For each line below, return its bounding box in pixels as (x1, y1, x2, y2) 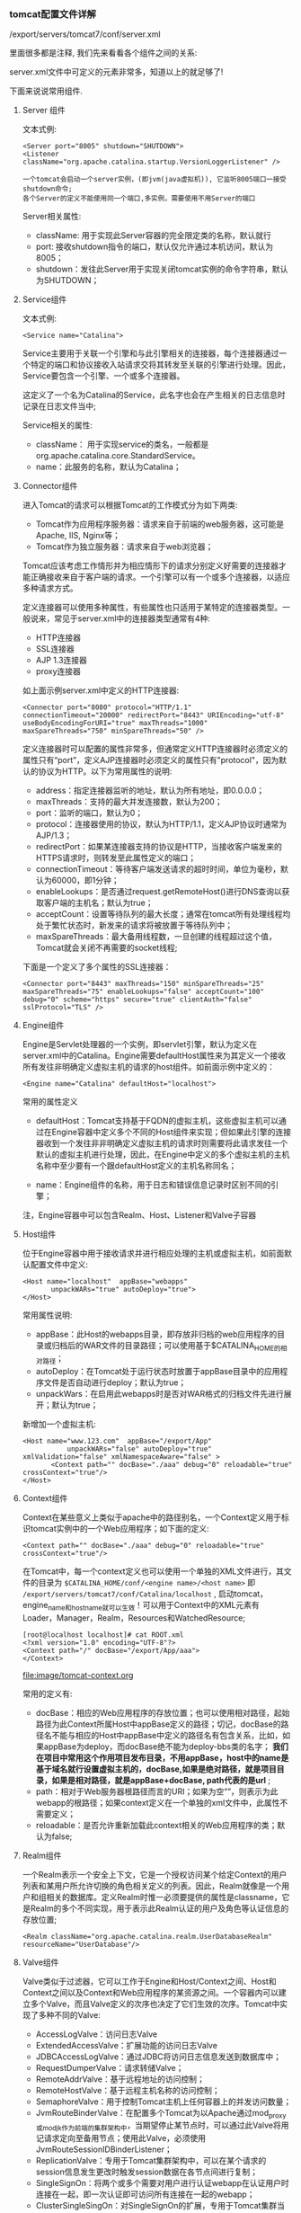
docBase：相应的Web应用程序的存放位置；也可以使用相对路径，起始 (35, 1707, 290, 1718)
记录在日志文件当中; (22, 401, 97, 412)
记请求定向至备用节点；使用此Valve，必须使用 (35, 2133, 207, 2144)
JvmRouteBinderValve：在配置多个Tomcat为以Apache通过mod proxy (35, 2107, 287, 2120)
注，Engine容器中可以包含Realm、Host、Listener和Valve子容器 (22, 1210, 257, 1221)
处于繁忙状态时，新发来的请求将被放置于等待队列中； (35, 920, 234, 931)
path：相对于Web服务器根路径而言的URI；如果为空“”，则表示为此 (35, 1786, 279, 1797)
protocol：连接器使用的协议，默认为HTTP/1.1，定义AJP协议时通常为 (35, 819, 288, 830)
